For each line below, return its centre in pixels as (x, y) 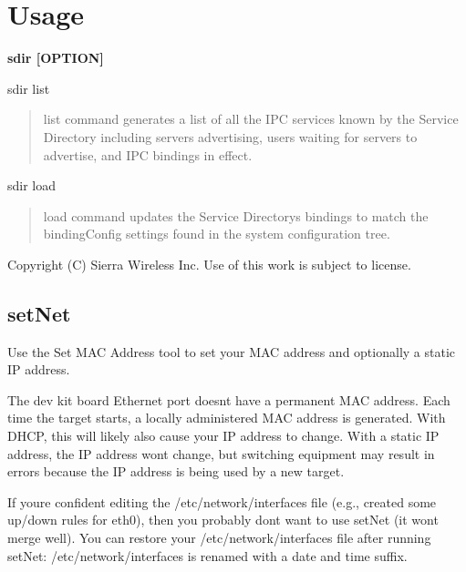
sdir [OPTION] (56, 58)
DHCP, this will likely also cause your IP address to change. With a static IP (223, 436)
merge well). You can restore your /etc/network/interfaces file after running (219, 538)
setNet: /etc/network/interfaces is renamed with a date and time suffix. (207, 555)
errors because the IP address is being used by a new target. (176, 471)
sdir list (29, 88)
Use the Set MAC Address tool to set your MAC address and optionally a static (232, 351)
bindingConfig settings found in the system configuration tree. (217, 234)
